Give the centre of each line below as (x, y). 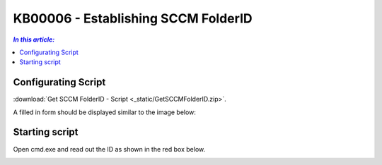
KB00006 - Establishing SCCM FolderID (133, 18)
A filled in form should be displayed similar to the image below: (104, 112)
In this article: (34, 39)
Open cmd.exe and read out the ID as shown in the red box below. (109, 149)
